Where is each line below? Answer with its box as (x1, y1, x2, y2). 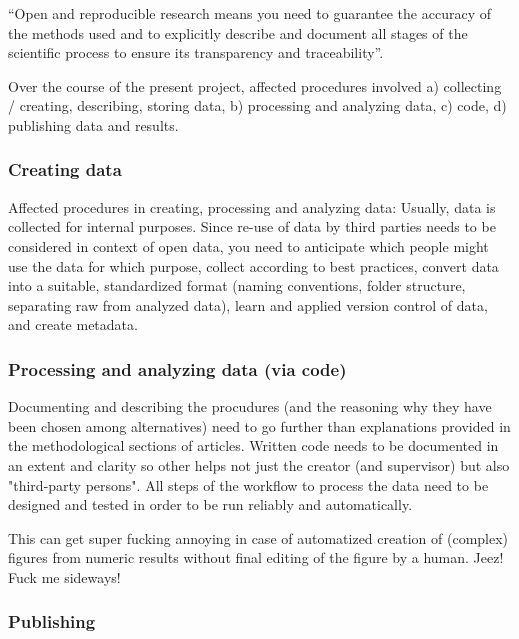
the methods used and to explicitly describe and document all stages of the (8, 22, 468, 43)
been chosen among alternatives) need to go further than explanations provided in (8, 415, 511, 436)
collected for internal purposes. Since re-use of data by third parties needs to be (8, 216, 496, 237)
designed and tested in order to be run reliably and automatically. (8, 494, 413, 515)
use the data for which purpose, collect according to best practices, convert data (8, 255, 499, 276)
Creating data (8, 157, 122, 182)
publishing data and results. (8, 114, 179, 135)
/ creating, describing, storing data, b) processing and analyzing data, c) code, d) (8, 95, 507, 116)
